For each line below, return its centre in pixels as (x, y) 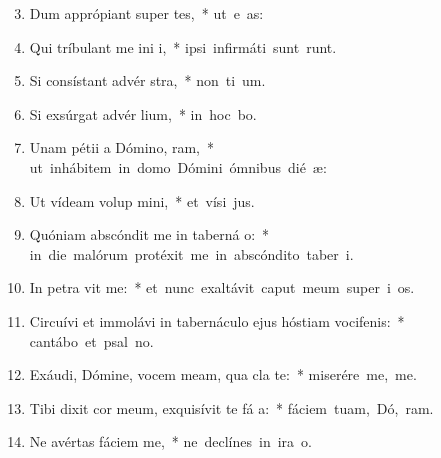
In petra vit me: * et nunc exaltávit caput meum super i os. (222, 287)
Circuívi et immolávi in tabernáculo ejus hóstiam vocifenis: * (217, 320)
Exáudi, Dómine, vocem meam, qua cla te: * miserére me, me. (223, 374)
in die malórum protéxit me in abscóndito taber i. (191, 253)
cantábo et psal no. (91, 340)
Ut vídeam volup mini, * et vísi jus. (142, 200)
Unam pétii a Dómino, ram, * (121, 147)
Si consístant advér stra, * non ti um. (147, 80)
